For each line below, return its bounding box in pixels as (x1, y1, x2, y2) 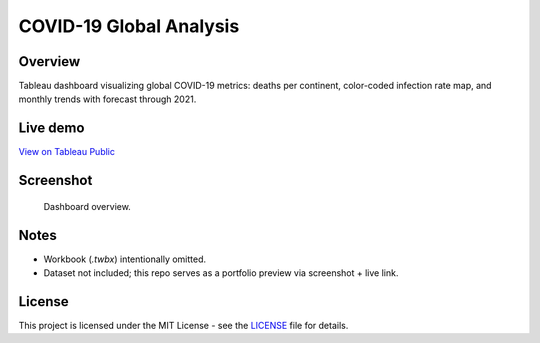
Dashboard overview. (43, 200, 132, 212)
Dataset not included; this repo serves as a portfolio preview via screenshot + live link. (43, 267, 399, 279)
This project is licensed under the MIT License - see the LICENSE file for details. (18, 319, 349, 331)
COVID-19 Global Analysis (18, 15, 240, 37)
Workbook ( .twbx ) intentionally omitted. (43, 253, 207, 265)
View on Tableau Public (18, 146, 115, 158)
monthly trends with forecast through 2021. (18, 93, 197, 105)
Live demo (18, 120, 85, 137)
